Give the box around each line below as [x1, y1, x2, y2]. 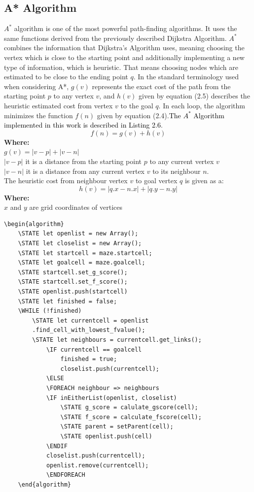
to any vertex [53, 91, 94, 101]
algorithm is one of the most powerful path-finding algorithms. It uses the [14, 23, 237, 33]
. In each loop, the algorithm [158, 100, 246, 110]
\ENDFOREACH [46, 471, 85, 479]
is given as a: [184, 175, 224, 186]
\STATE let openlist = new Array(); [18, 230, 139, 237]
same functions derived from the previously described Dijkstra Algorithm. [4, 33, 227, 43]
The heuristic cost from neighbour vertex [4, 175, 128, 186]
